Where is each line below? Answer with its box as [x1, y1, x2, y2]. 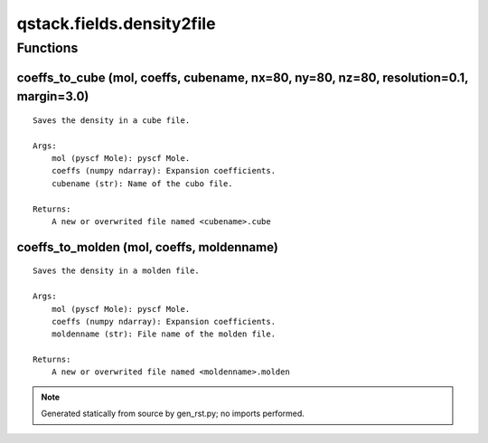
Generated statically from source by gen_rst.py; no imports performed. [41, 408, 305, 419]
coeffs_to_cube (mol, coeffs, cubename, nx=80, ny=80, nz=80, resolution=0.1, [16, 70, 469, 85]
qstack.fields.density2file [16, 14, 216, 33]
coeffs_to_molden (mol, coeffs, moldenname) [16, 240, 279, 255]
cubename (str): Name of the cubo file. [51, 178, 234, 189]
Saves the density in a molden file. [33, 266, 201, 276]
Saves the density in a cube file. [33, 115, 191, 126]
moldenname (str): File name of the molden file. [51, 329, 276, 339]
